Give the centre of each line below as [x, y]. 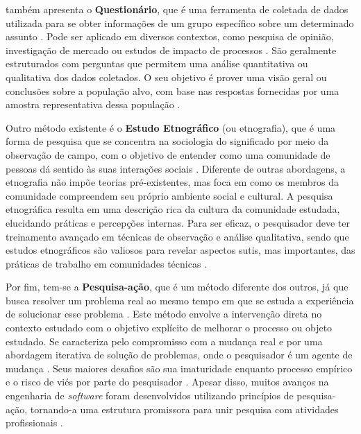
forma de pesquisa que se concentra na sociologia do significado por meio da [167, 141]
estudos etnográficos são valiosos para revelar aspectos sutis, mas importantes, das [180, 250]
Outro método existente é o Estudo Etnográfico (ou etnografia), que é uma [171, 127]
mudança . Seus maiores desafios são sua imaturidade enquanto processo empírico [179, 368]
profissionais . [34, 423]
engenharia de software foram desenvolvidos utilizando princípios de [150, 396]
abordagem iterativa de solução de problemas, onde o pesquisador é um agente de [179, 355]
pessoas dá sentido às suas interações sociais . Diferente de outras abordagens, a [176, 168]
